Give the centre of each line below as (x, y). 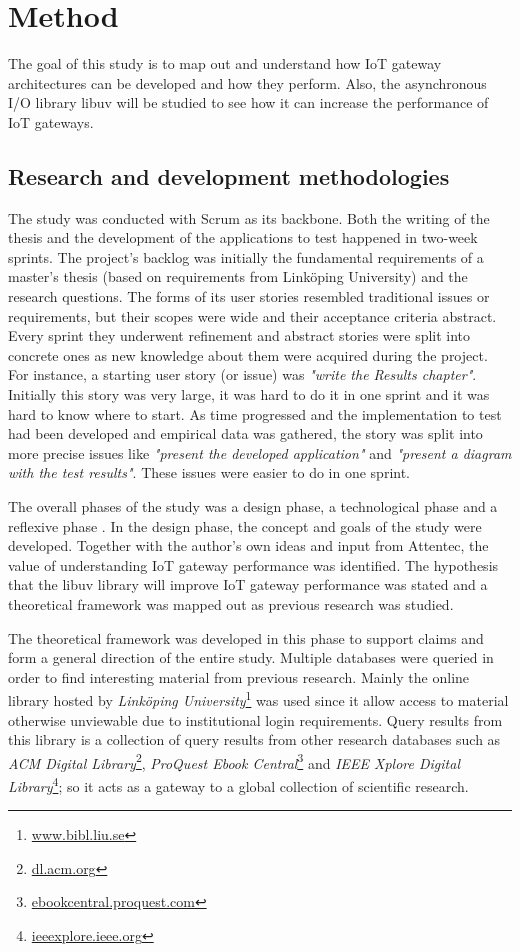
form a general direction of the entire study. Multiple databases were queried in (251, 657)
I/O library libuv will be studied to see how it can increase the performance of (248, 102)
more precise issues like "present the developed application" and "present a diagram (260, 452)
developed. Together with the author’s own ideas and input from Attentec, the (248, 545)
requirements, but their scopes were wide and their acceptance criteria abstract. (252, 315)
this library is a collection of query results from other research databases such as (254, 739)
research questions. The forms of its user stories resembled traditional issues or (249, 296)
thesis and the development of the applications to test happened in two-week (243, 237)
